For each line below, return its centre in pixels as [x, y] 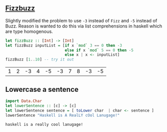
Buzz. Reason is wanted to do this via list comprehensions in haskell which [84, 26]
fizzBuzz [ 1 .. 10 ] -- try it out [40, 60]
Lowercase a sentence [42, 89]
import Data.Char [24, 101]
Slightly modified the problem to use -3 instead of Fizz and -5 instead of [81, 20]
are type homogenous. [29, 31]
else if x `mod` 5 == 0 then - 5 [99, 50]
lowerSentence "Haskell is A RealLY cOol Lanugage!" [63, 115]
